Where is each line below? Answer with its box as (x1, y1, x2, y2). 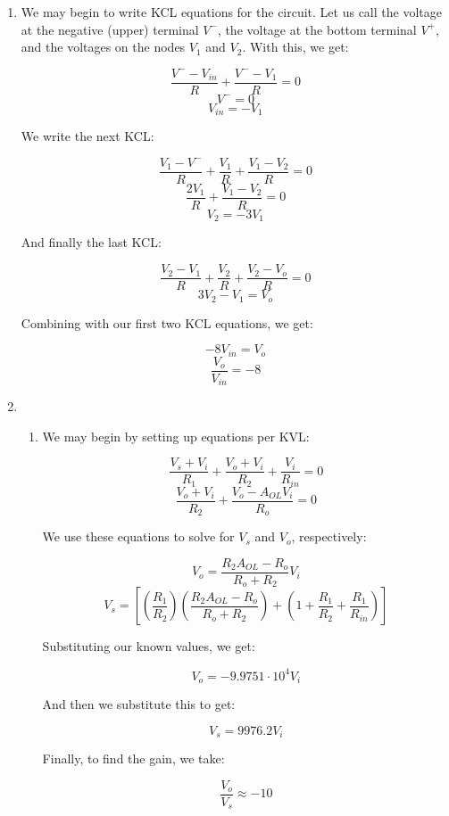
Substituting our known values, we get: (42, 637, 255, 655)
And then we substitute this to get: (42, 695, 236, 713)
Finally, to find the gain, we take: (42, 749, 225, 768)
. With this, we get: (242, 37, 349, 56)
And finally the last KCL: (21, 233, 162, 251)
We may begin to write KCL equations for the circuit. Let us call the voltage (21, 3, 442, 21)
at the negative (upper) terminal (21, 20, 199, 38)
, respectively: (291, 527, 367, 546)
